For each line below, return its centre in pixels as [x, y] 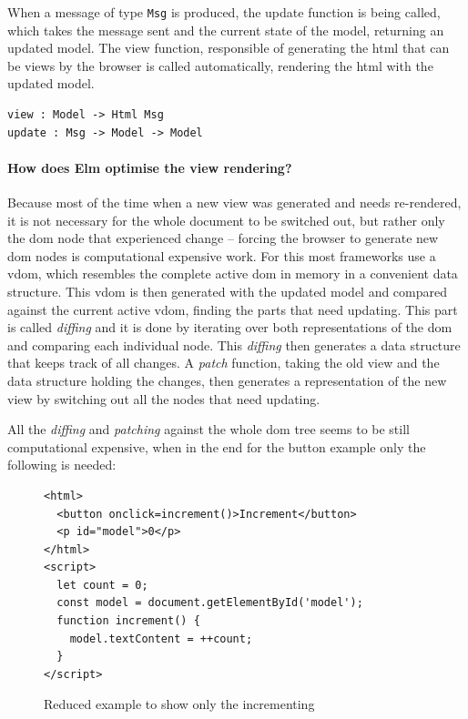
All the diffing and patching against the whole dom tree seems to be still [209, 429]
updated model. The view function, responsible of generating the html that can [229, 48]
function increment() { [128, 621]
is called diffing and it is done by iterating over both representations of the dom [230, 327]
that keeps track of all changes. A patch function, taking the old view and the [224, 363]
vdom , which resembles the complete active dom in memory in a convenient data [233, 273]
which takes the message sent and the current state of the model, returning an [226, 30]
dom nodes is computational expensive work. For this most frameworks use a [222, 255]
